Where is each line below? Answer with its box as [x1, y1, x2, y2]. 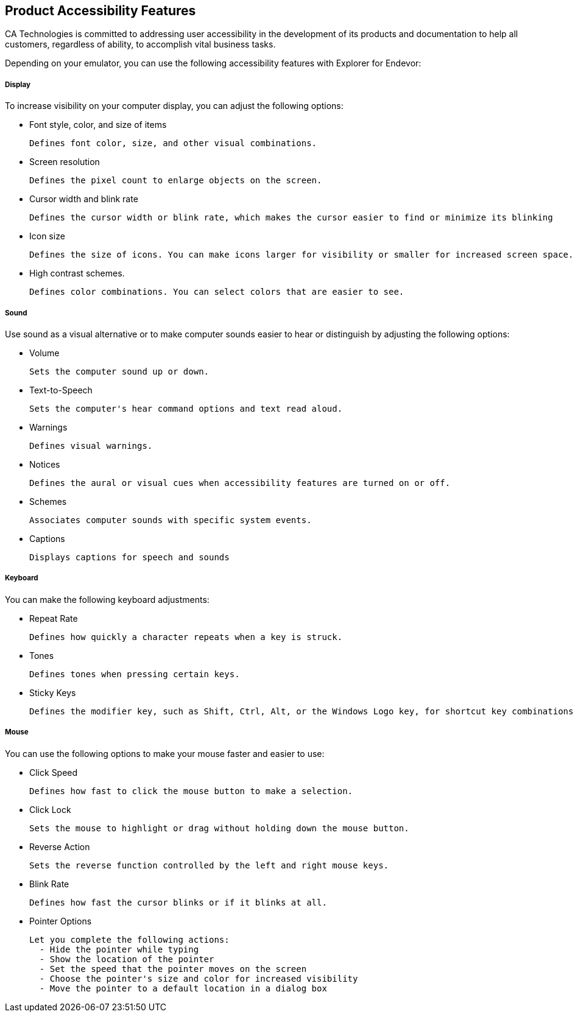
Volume [29, 347, 60, 358]
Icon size [29, 231, 65, 242]
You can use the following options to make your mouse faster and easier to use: [5, 748, 325, 759]
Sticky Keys [29, 687, 76, 698]
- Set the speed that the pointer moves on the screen [39, 963, 307, 974]
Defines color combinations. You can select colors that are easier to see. [29, 287, 404, 297]
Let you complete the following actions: [29, 934, 230, 945]
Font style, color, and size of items [29, 119, 167, 130]
